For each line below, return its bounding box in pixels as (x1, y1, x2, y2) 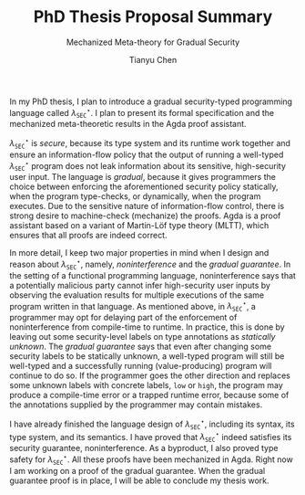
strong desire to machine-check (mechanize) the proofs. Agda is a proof (9, 210, 281, 221)
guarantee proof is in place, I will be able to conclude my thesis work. (9, 475, 270, 486)
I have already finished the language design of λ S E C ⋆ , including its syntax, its (9, 417, 295, 431)
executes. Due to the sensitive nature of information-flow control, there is (9, 201, 285, 212)
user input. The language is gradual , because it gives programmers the (9, 172, 276, 183)
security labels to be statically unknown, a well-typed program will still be (9, 351, 285, 362)
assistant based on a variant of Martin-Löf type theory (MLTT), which (9, 220, 269, 231)
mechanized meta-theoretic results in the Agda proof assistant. (9, 119, 248, 130)
